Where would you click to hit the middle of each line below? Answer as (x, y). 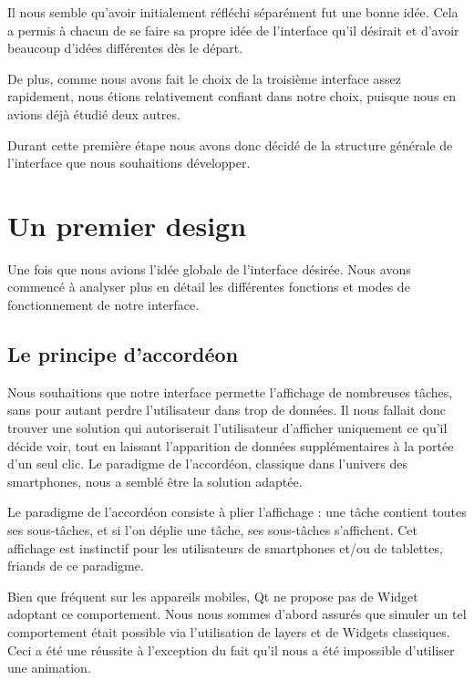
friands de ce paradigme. (76, 566)
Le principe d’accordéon (123, 354)
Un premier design (127, 225)
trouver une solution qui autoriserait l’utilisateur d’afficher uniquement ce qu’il (227, 428)
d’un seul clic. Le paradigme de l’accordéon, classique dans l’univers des (208, 464)
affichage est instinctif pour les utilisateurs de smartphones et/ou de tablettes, (225, 547)
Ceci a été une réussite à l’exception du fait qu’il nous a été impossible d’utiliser (231, 649)
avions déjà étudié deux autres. (94, 113)
